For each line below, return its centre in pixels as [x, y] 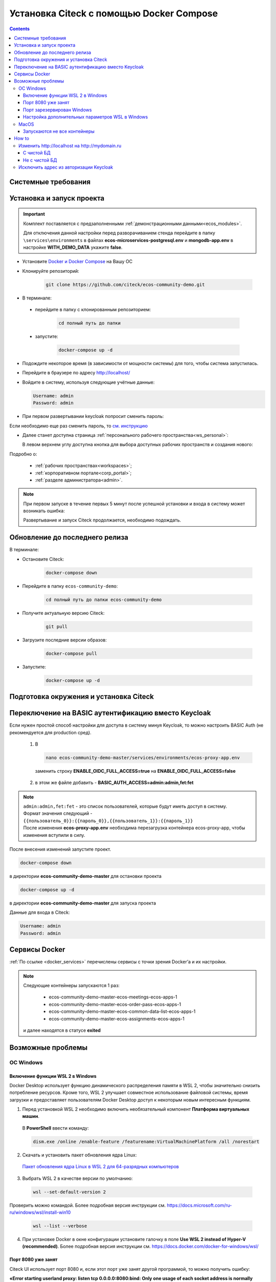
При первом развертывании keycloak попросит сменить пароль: [93, 416]
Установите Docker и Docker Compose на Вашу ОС [77, 262]
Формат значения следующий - [58, 813]
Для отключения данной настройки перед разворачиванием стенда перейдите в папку [119, 233]
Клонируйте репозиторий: [51, 271]
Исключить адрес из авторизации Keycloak [66, 167]
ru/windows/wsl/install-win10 [40, 1212]
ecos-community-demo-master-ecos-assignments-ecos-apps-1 [117, 1018]
